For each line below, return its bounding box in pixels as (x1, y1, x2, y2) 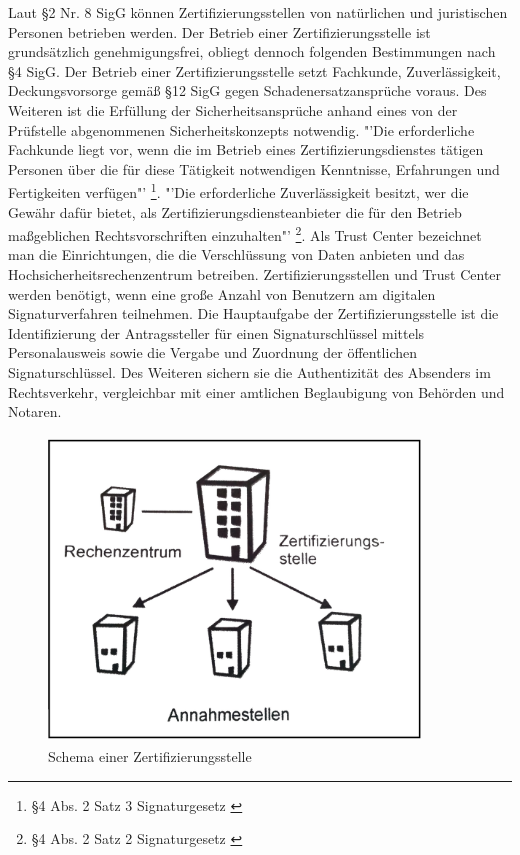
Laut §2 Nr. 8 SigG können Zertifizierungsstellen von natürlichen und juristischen (8, 2, 508, 22)
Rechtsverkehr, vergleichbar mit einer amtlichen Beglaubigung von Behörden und (8, 381, 505, 402)
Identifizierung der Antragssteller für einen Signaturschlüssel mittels (8, 322, 425, 343)
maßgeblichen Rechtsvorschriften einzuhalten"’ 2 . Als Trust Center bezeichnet (8, 222, 482, 245)
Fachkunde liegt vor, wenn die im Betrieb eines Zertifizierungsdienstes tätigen (8, 139, 484, 160)
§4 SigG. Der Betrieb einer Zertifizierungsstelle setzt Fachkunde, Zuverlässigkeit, (8, 60, 501, 81)
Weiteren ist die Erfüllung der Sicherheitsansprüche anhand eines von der (8, 99, 458, 120)
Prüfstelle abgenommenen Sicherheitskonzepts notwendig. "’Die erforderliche (8, 119, 475, 140)
